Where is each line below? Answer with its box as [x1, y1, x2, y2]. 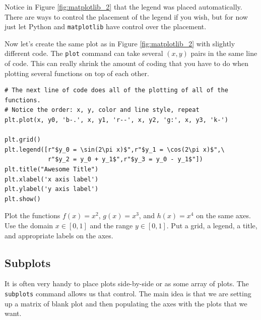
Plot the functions [5, 210, 60, 221]
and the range [90, 220, 133, 230]
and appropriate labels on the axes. [5, 230, 113, 240]
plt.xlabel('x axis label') [5, 175, 99, 183]
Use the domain [5, 220, 53, 230]
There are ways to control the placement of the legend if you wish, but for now [5, 11, 248, 22]
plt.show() [5, 195, 41, 203]
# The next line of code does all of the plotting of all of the [5, 87, 228, 94]
